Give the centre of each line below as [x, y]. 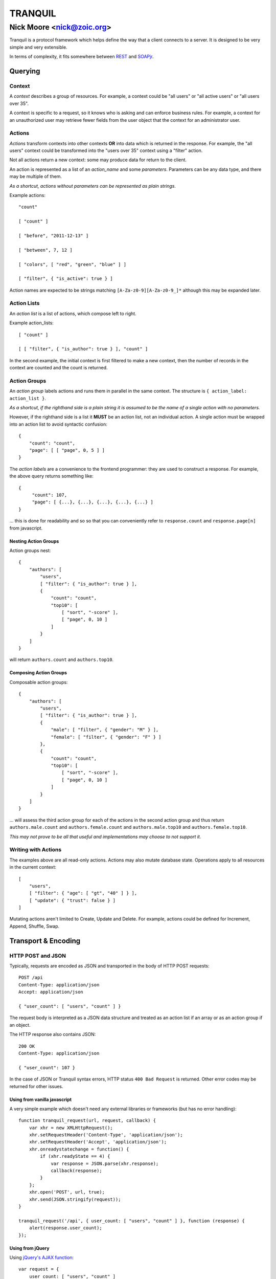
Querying [25, 71]
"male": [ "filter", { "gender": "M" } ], [105, 730]
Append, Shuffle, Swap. [34, 926]
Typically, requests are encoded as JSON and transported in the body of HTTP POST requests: [109, 966]
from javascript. [26, 528]
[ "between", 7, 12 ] [45, 250]
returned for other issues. [36, 1086]
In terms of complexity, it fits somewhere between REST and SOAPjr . [82, 57]
